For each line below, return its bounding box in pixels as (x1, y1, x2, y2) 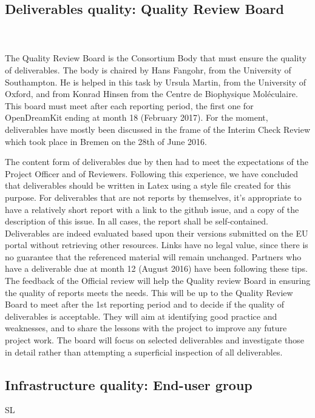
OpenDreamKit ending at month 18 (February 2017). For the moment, (5, 111, 268, 124)
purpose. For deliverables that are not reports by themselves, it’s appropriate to (5, 190, 302, 203)
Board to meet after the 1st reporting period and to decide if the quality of (5, 298, 285, 311)
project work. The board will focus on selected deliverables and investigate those (5, 334, 304, 346)
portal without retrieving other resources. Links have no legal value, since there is (5, 238, 308, 251)
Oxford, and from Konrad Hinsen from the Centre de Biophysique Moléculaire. (5, 87, 298, 100)
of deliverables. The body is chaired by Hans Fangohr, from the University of (5, 63, 291, 76)
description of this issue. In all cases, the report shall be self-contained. (5, 215, 268, 228)
